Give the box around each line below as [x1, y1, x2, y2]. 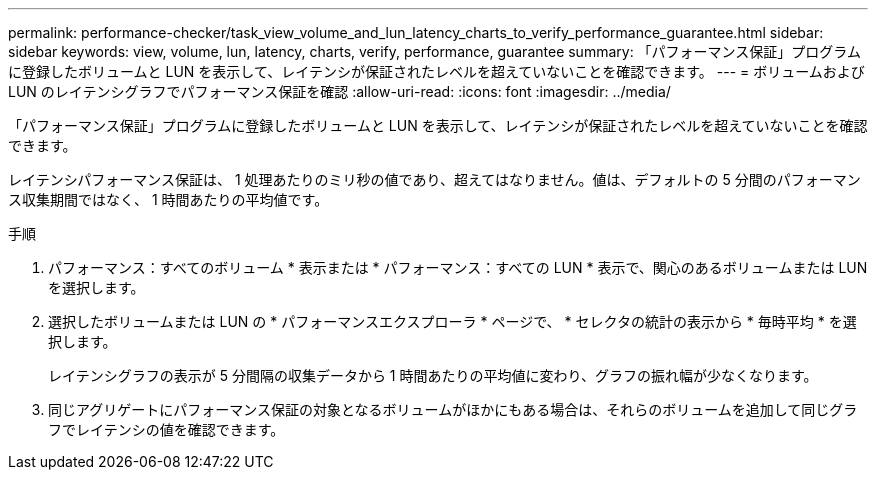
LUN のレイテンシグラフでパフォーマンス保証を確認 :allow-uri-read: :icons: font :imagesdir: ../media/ [8, 83, 671, 100]
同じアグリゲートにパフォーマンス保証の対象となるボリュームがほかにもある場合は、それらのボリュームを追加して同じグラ [48, 401, 858, 418]
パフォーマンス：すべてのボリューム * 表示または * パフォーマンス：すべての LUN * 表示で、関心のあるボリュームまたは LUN [48, 259, 868, 276]
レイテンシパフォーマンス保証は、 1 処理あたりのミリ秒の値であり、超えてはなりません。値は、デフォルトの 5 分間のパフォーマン [8, 171, 861, 188]
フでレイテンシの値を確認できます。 [48, 421, 285, 438]
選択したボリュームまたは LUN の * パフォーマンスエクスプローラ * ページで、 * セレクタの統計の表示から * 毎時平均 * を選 [48, 313, 857, 330]
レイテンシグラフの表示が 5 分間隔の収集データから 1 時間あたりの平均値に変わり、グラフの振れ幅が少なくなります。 [48, 367, 818, 384]
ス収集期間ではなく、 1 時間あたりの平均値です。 [8, 191, 329, 208]
